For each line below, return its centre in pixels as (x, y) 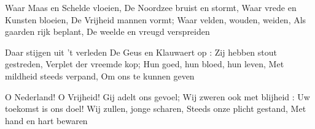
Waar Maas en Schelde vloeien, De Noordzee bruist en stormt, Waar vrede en (151, 7)
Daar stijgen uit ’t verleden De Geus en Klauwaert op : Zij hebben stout (141, 52)
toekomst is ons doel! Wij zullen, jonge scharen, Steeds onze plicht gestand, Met (156, 109)
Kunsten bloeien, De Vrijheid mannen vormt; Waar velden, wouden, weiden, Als (156, 19)
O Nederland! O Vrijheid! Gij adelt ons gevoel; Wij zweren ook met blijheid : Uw (157, 96)
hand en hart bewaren (46, 120)
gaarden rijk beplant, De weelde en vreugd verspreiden (107, 31)
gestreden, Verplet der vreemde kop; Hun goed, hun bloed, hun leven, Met (145, 64)
